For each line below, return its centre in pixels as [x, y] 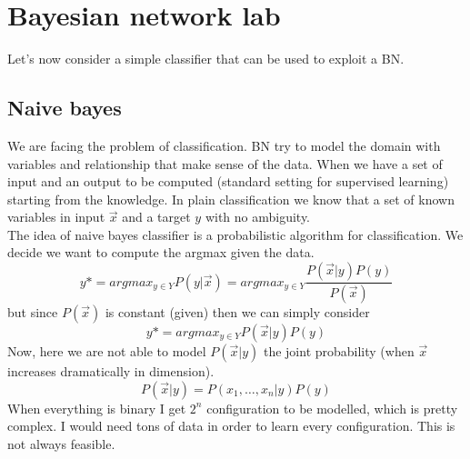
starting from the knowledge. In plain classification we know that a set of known [231, 199]
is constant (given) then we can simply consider [237, 311]
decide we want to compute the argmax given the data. [161, 252]
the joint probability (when [339, 350]
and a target [156, 217]
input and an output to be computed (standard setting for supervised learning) [228, 181]
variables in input [56, 217]
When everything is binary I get [97, 408]
